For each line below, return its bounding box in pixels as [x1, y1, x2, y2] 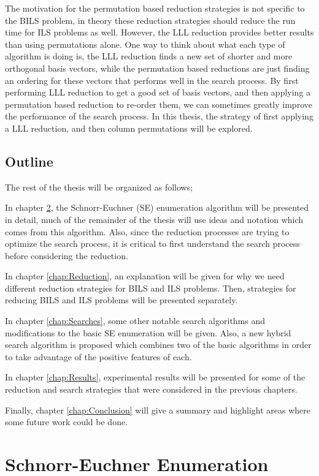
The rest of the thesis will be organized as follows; [5, 180, 193, 193]
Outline [5, 151, 53, 170]
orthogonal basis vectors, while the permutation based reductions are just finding [5, 61, 310, 74]
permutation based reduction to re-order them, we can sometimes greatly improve [5, 97, 312, 110]
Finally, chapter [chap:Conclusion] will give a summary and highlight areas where [5, 403, 311, 416]
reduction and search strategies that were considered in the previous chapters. [5, 383, 298, 396]
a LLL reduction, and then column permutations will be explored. [5, 121, 253, 134]
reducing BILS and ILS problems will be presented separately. [5, 293, 238, 306]
